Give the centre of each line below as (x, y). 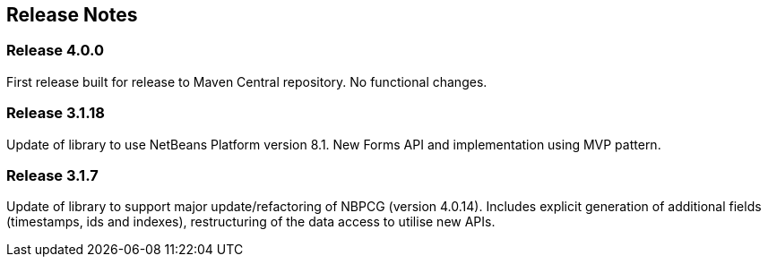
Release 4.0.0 (55, 51)
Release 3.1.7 (52, 175)
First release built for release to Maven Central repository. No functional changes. (247, 81)
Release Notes (72, 15)
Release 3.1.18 (56, 113)
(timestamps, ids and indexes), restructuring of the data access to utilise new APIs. (251, 222)
